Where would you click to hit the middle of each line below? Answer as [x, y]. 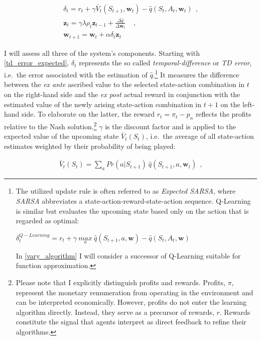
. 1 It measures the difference [196, 74]
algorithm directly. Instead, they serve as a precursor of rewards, [115, 312]
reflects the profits [223, 114]
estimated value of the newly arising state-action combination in [103, 104]
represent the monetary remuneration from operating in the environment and [135, 292]
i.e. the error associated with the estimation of [76, 74]
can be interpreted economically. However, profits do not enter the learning [131, 302]
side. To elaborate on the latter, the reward [88, 114]
